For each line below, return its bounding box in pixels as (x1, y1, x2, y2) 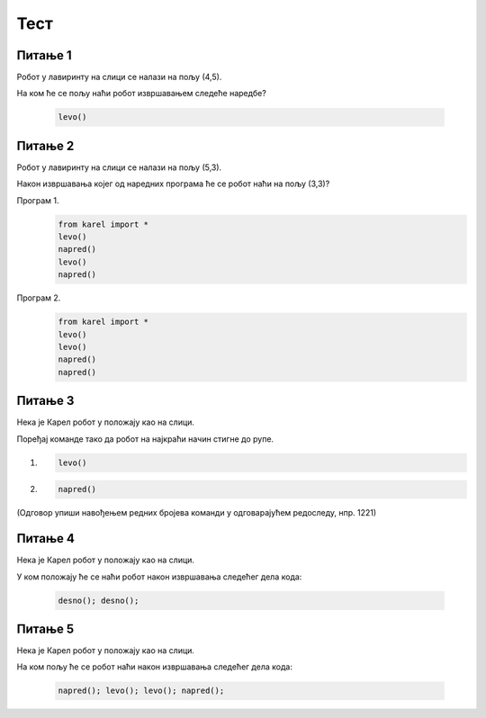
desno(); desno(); (58, 595, 139, 606)
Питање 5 (16, 621, 75, 636)
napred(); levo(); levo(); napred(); (58, 686, 225, 696)
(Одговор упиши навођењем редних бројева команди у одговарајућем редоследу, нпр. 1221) (16, 507, 377, 518)
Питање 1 (16, 48, 72, 63)
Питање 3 (16, 393, 75, 408)
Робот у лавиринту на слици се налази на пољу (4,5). (16, 72, 222, 83)
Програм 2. (16, 292, 61, 303)
